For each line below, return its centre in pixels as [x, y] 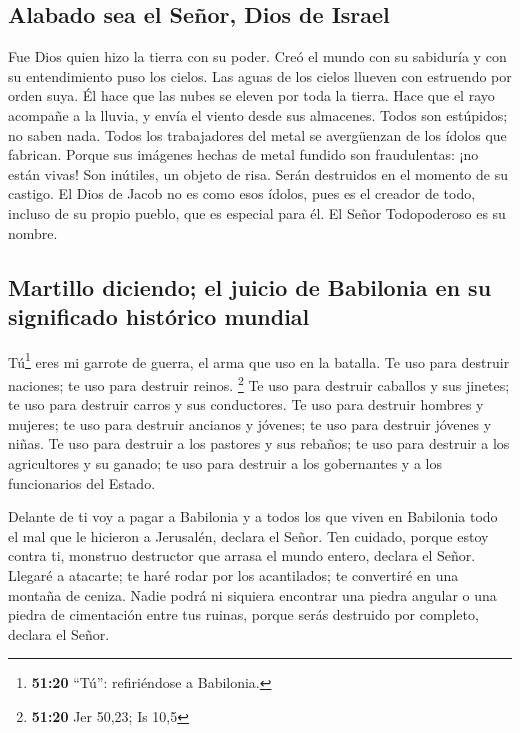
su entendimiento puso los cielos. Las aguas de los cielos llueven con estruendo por [260, 75]
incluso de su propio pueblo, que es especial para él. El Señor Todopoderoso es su [257, 212]
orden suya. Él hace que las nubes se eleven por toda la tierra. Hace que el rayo [251, 95]
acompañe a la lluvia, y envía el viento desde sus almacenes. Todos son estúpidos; [258, 114]
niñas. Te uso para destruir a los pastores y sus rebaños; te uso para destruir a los [259, 443]
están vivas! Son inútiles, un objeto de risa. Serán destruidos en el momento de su [258, 173]
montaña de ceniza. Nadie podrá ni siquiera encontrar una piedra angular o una [252, 594]
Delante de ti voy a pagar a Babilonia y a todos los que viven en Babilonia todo [253, 516]
